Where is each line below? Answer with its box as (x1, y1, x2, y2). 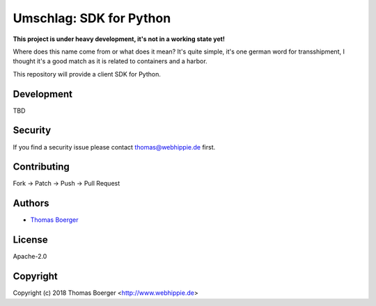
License (13, 234, 48, 246)
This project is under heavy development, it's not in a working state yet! (13, 35, 226, 43)
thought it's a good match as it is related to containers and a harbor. (13, 57, 208, 65)
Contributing (13, 161, 70, 173)
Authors (13, 198, 49, 209)
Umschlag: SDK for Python (13, 10, 171, 26)
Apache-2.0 (13, 252, 47, 261)
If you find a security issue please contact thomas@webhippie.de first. (13, 143, 216, 151)
